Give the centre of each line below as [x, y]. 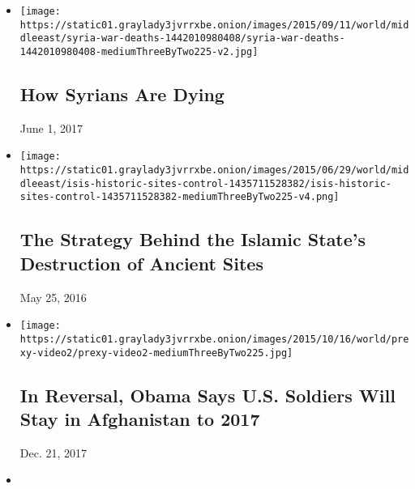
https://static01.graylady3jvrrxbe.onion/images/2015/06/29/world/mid [214, 170]
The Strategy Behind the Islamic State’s [193, 239]
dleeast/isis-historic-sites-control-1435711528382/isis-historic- [205, 183]
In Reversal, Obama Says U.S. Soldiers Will [207, 395]
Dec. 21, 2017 [53, 452]
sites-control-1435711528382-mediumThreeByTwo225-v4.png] [180, 197]
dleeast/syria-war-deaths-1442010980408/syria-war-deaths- [182, 38]
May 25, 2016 [53, 297]
